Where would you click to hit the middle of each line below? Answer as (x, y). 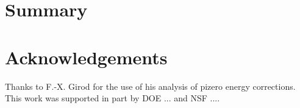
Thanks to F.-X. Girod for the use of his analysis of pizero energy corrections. (150, 86)
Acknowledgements (86, 57)
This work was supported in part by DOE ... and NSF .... (112, 98)
